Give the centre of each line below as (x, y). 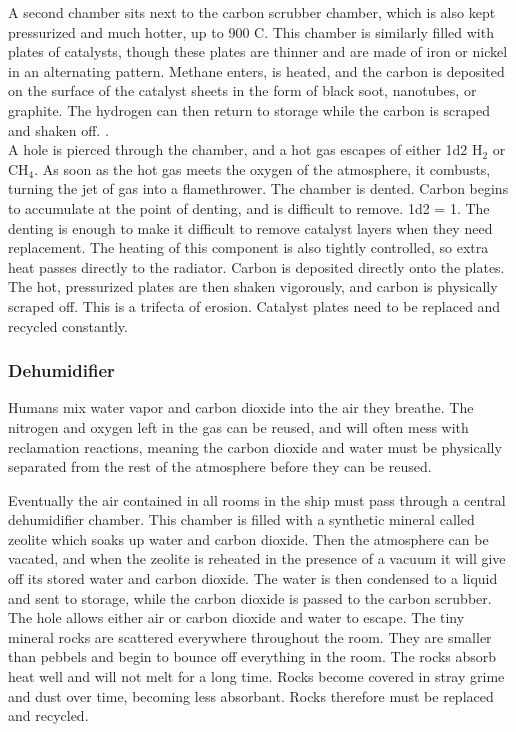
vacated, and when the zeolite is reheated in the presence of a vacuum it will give (257, 558)
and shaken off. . (58, 129)
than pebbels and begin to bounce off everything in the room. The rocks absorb (252, 656)
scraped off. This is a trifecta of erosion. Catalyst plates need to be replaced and (254, 305)
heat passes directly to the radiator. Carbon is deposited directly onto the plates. (256, 266)
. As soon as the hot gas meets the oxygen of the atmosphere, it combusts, (262, 168)
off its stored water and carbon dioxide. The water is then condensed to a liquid (253, 578)
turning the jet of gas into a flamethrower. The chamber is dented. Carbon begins (258, 188)
